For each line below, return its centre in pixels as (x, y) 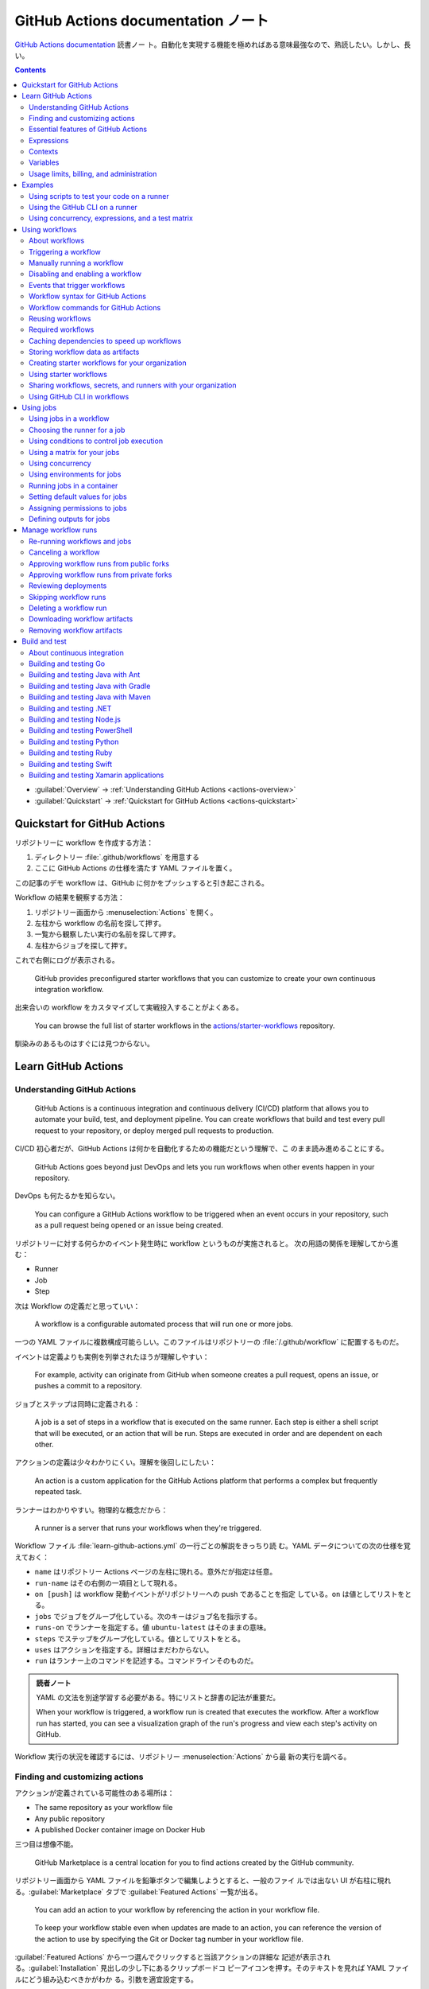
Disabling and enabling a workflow (85, 274)
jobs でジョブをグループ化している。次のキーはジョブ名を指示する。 (148, 1616)
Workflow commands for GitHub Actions (95, 307)
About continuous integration (77, 652)
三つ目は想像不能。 (46, 1844)
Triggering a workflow (65, 251)
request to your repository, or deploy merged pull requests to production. (154, 1131)
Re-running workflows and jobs (80, 541)
